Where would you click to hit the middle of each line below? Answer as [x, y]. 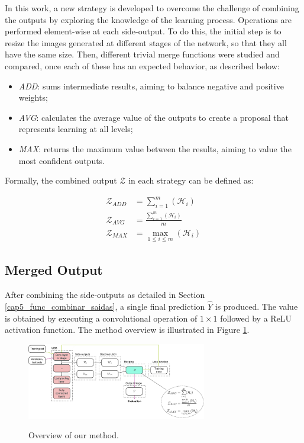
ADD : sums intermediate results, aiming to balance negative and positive [151, 86]
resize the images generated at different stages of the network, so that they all [146, 42]
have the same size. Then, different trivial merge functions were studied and [142, 54]
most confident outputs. [62, 160]
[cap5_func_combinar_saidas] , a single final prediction [105, 306]
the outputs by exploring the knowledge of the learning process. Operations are [148, 19]
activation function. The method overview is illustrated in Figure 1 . [127, 330]
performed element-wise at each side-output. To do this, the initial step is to [143, 31]
